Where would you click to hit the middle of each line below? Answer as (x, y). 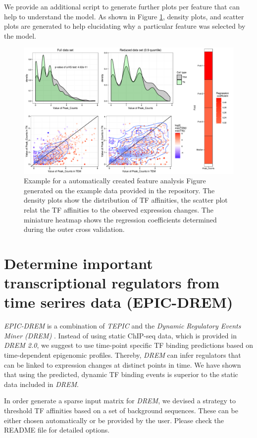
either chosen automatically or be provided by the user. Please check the (114, 420)
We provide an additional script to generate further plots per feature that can (122, 6)
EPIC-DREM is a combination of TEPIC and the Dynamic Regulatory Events (123, 326)
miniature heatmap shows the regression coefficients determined (120, 219)
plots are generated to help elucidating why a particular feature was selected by (125, 26)
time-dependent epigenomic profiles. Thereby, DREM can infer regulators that (123, 355)
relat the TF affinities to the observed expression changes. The (119, 209)
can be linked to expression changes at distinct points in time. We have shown (123, 364)
